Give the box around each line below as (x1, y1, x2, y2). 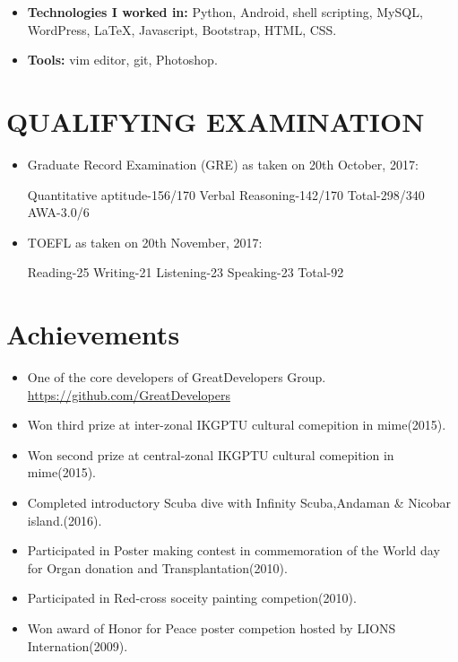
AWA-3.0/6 (27, 203, 90, 222)
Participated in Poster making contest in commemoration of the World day (27, 541, 440, 560)
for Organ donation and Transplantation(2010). (27, 558, 288, 577)
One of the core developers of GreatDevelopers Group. (27, 368, 326, 386)
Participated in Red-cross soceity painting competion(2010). (27, 588, 357, 607)
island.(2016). (27, 510, 102, 529)
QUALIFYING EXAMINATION (6, 102, 425, 139)
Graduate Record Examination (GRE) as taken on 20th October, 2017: (27, 154, 419, 173)
